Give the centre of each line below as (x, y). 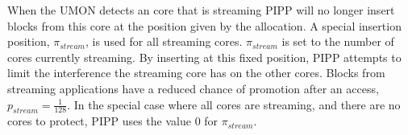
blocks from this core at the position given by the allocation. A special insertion (204, 25)
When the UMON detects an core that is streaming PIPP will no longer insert (201, 10)
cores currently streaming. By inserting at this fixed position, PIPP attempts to (204, 57)
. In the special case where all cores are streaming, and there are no (234, 104)
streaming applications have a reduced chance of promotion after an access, (193, 88)
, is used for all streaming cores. (164, 41)
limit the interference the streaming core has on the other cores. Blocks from (196, 73)
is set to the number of (338, 41)
